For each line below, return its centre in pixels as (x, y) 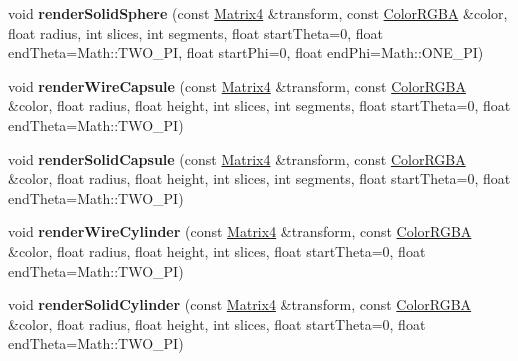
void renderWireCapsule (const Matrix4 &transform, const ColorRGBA (237, 85)
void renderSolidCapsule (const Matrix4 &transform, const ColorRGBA (237, 158)
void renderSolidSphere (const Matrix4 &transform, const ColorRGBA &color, (258, 13)
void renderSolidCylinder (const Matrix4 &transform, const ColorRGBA (240, 304)
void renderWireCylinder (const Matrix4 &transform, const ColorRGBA (240, 231)
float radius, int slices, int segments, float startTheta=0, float (196, 32)
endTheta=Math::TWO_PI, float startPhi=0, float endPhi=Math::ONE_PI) (246, 52)
